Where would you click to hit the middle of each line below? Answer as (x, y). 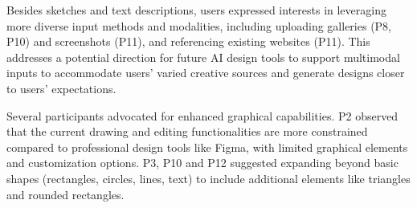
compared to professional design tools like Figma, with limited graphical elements (207, 147)
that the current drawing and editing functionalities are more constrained (187, 131)
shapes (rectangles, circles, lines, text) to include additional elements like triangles (208, 178)
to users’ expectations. (61, 88)
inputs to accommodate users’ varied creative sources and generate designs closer (206, 73)
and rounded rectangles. (65, 194)
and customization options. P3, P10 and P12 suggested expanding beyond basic (202, 163)
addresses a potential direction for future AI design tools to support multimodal (203, 57)
